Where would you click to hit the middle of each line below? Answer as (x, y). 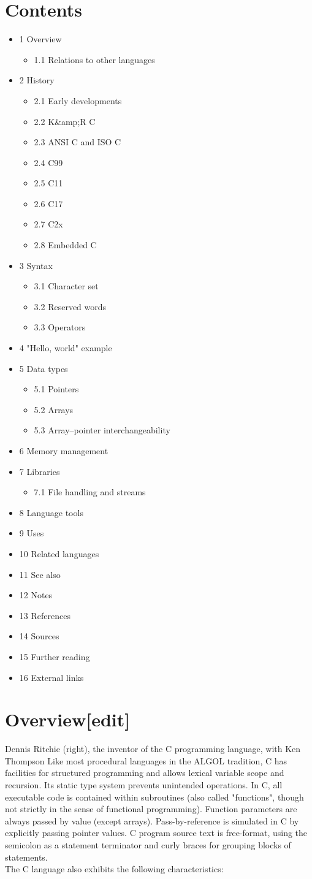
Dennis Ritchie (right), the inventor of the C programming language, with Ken (153, 749)
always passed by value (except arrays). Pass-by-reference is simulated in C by (152, 820)
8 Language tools (51, 512)
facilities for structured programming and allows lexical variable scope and (145, 773)
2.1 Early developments (78, 100)
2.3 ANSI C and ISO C (78, 142)
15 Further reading (55, 656)
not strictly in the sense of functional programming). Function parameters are (151, 809)
